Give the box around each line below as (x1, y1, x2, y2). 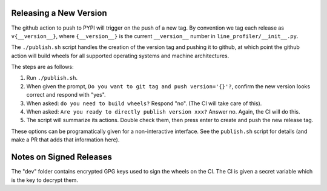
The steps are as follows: (11, 63, 74, 71)
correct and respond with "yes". (26, 91, 106, 99)
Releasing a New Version (11, 8, 107, 18)
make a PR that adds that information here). (11, 136, 120, 143)
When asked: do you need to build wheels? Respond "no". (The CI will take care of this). (26, 100, 262, 107)
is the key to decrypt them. (11, 176, 79, 184)
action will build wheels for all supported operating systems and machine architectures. (11, 52, 230, 59)
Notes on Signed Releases (11, 152, 112, 163)
